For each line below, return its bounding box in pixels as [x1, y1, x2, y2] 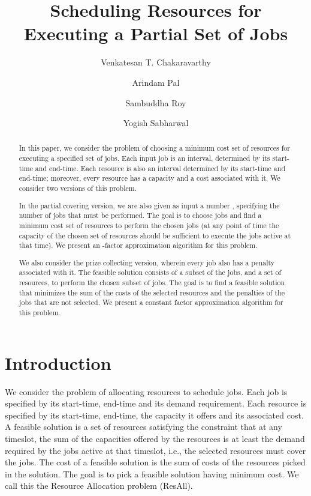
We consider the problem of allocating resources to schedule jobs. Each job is [5, 385, 288, 398]
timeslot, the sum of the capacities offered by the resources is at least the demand [5, 432, 305, 445]
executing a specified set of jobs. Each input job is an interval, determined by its [19, 153, 270, 163]
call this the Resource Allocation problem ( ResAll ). [5, 479, 193, 492]
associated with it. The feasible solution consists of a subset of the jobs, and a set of [19, 267, 282, 277]
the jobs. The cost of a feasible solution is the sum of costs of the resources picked [5, 456, 306, 468]
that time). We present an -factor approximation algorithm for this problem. [19, 240, 258, 250]
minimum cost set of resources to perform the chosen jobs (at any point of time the [19, 220, 279, 230]
